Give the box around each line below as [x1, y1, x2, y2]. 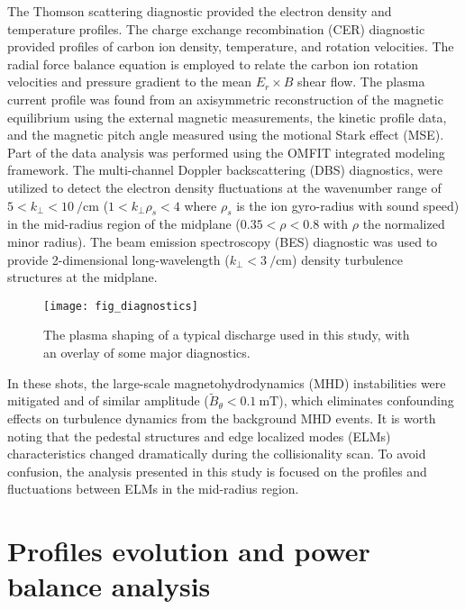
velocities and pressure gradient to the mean [7, 72, 251, 91]
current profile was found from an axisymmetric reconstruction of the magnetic [7, 89, 443, 108]
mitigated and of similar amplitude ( [7, 391, 209, 410]
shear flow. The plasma [297, 72, 425, 91]
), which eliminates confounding [278, 391, 454, 410]
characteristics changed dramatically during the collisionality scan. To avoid [7, 444, 426, 463]
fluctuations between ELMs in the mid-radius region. [7, 479, 299, 498]
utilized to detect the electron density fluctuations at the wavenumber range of [7, 177, 442, 196]
